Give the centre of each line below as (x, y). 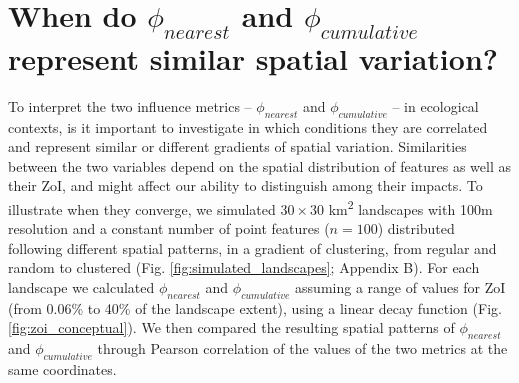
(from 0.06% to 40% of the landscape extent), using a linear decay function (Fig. (255, 307)
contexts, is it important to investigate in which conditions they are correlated (248, 126)
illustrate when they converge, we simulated (142, 208)
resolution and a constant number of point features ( (169, 228)
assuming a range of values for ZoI (400, 286)
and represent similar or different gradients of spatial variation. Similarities (237, 146)
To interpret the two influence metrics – (130, 105)
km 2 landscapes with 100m (410, 207)
